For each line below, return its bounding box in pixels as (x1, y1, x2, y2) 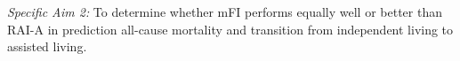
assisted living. (7, 37, 87, 56)
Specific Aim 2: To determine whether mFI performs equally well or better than (7, 3, 442, 20)
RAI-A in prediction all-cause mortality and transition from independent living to (7, 19, 454, 38)
